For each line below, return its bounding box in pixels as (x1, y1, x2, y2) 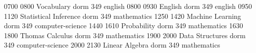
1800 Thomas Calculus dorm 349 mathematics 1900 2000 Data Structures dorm (4, 30, 246, 40)
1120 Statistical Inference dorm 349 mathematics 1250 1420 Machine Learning (4, 10, 241, 21)
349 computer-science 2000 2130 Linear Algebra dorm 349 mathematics (4, 40, 220, 50)
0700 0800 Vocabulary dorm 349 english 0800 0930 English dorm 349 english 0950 (4, 1, 252, 11)
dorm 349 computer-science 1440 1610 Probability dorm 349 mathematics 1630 (4, 20, 243, 31)
